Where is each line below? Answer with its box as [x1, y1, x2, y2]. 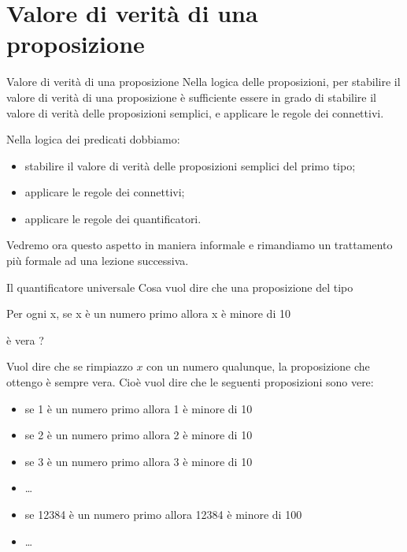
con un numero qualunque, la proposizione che [146, 358, 370, 375]
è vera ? [6, 331, 44, 348]
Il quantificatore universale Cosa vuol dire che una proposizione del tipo [6, 278, 353, 295]
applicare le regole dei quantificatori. [24, 210, 202, 226]
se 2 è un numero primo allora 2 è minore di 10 [24, 427, 253, 443]
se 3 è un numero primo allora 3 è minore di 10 [24, 453, 253, 469]
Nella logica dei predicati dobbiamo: [6, 131, 180, 147]
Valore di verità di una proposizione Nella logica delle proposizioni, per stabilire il [6, 73, 401, 90]
